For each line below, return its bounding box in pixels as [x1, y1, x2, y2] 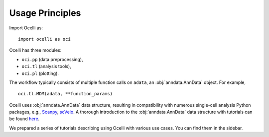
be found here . [9, 116, 40, 122]
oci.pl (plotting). [21, 70, 59, 76]
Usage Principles [9, 7, 81, 18]
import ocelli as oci [18, 36, 71, 42]
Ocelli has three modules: [9, 47, 62, 53]
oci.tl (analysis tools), [21, 64, 72, 69]
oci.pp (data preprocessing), [21, 56, 83, 62]
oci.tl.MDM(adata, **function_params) [18, 91, 113, 97]
